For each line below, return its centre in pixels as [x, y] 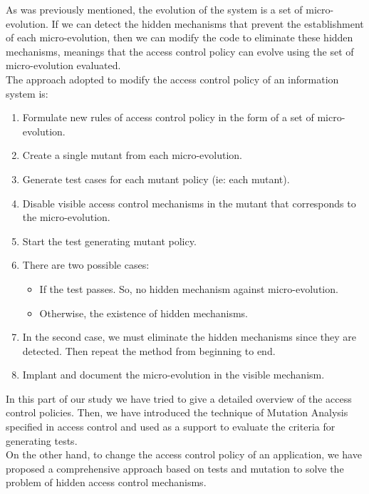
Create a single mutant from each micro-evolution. [132, 155]
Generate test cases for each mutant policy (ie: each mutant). [156, 179]
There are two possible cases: [86, 265]
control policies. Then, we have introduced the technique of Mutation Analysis [177, 412]
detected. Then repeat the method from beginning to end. [149, 350]
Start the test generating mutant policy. [109, 241]
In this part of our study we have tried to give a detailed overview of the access [179, 398]
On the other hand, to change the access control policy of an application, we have [184, 454]
